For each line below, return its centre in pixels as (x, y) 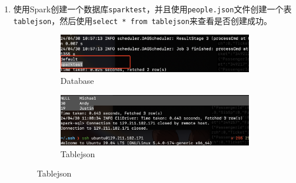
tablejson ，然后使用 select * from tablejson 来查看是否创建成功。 (142, 20)
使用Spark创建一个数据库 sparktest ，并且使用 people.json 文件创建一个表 (152, 9)
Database (77, 80)
